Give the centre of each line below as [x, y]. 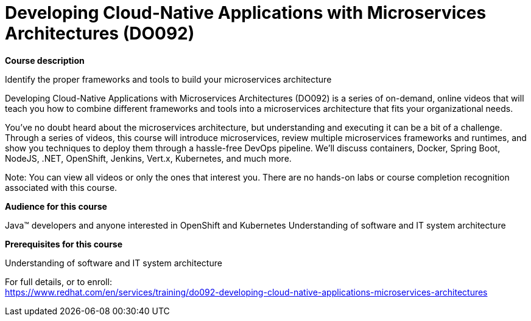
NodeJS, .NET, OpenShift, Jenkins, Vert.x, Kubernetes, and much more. [148, 158]
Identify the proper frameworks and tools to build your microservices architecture [168, 79]
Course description [45, 60]
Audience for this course [56, 206]
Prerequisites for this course [64, 244]
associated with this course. [61, 187]
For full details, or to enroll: [58, 281]
